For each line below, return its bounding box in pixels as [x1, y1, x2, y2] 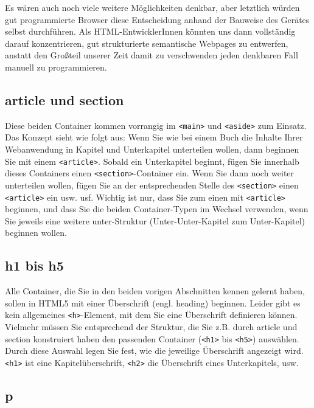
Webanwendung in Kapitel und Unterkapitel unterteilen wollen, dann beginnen [5, 143, 299, 156]
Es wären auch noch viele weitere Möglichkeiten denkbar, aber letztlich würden [5, 1, 300, 13]
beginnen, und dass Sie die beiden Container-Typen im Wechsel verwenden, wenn [5, 202, 309, 215]
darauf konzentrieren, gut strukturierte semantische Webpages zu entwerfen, [5, 36, 288, 49]
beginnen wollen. [5, 226, 67, 239]
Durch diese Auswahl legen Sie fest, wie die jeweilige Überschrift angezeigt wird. [5, 344, 304, 357]
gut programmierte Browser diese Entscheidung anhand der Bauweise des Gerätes [5, 13, 310, 26]
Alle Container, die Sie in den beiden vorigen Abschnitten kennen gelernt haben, [5, 285, 305, 297]
